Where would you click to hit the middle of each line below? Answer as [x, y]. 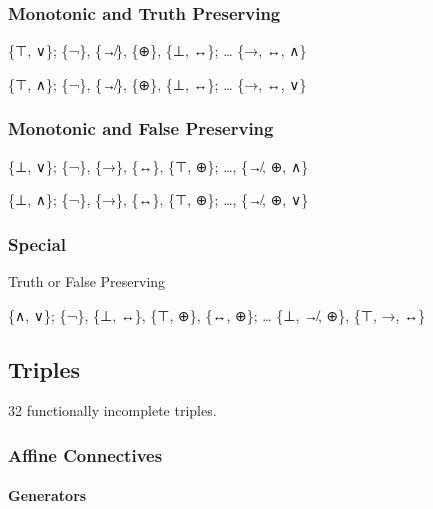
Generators [47, 495]
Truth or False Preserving [87, 281]
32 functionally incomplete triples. [112, 410]
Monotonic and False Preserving [141, 128]
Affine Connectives [85, 454]
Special [37, 243]
